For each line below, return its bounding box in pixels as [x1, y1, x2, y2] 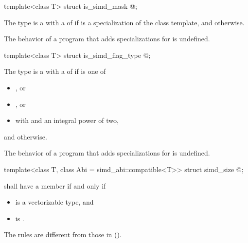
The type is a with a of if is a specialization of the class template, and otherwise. [4, 17, 245, 27]
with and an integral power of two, [15, 115, 119, 125]
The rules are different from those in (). [4, 229, 122, 240]
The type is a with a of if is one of [4, 66, 106, 76]
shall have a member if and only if [4, 180, 106, 191]
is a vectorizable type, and [15, 197, 94, 207]
